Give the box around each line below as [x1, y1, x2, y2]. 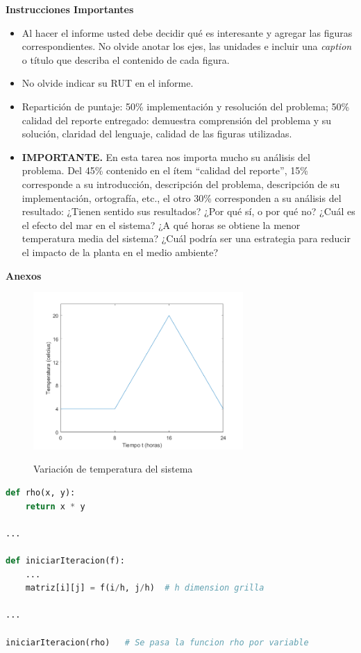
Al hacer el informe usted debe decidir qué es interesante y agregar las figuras [22, 25, 353, 40]
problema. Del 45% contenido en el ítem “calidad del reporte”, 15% [22, 163, 308, 178]
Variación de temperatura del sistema [33, 461, 193, 476]
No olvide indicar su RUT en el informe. [22, 76, 194, 90]
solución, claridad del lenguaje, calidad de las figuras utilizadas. [22, 126, 292, 141]
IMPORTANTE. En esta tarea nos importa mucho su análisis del [22, 149, 310, 164]
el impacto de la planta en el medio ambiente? [22, 244, 219, 259]
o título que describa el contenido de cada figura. [22, 52, 230, 67]
